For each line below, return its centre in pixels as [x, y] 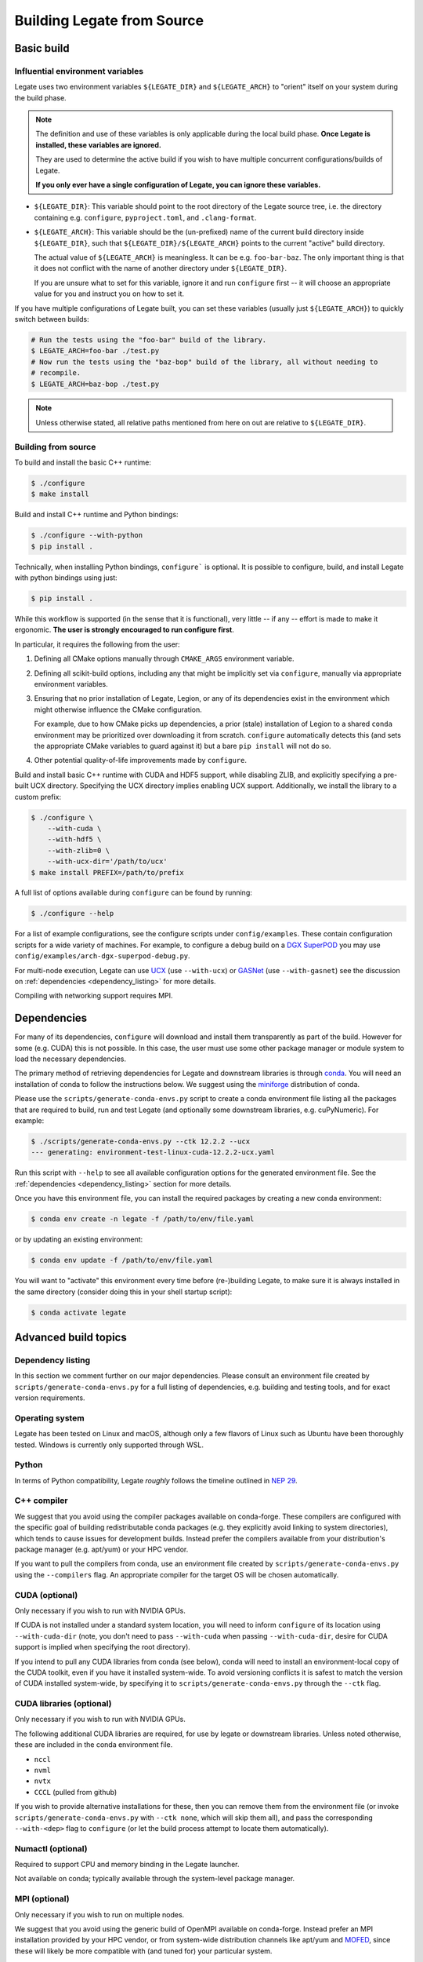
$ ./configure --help [72, 914]
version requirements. [50, 1398]
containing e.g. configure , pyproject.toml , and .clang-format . [145, 217]
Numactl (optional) [51, 1848]
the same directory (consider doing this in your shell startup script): [123, 1292]
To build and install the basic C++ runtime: [83, 462]
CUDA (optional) [46, 1595]
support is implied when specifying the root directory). [103, 1647]
